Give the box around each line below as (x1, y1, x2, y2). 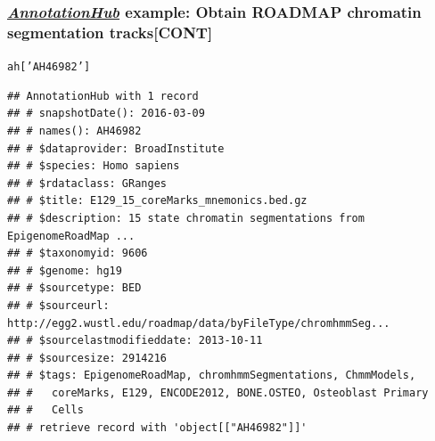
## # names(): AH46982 (7, 124, 142, 137)
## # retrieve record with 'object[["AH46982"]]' (7, 421, 308, 435)
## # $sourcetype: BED (7, 282, 142, 295)
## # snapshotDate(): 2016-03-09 (7, 107, 205, 120)
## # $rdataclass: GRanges (7, 176, 167, 190)
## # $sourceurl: (7, 298, 110, 312)
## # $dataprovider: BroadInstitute (7, 142, 225, 155)
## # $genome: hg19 (7, 264, 122, 277)
